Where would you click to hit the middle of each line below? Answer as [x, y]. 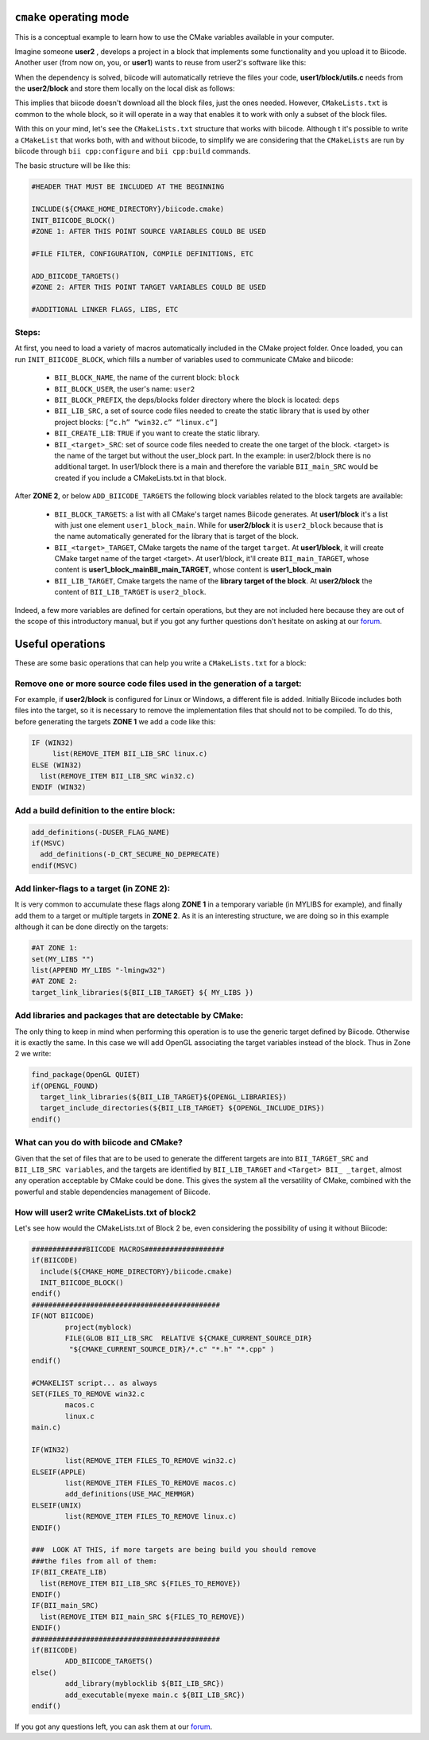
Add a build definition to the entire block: [95, 810]
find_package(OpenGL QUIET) [86, 1075]
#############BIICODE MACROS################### [128, 1249]
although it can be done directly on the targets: [91, 927]
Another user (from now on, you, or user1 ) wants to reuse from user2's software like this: [160, 63]
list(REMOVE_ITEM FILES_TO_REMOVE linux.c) [151, 1517]
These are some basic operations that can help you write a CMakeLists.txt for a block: [160, 663]
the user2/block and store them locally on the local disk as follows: [125, 88]
